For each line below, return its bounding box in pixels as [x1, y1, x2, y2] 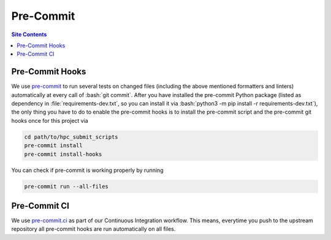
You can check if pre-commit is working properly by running [11, 166, 164, 174]
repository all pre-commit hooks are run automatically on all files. [11, 225, 176, 233]
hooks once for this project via [11, 117, 88, 124]
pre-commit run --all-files [24, 183, 108, 190]
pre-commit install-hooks [24, 150, 102, 158]
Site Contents [11, 31, 47, 38]
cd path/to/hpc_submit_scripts [24, 133, 119, 141]
